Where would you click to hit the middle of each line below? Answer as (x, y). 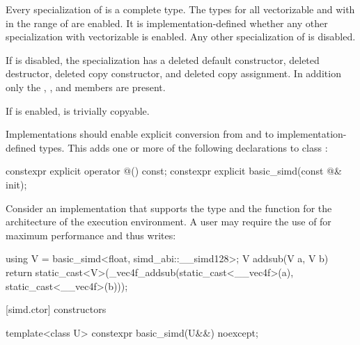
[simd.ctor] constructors (56, 309)
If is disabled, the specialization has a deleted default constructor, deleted (163, 59)
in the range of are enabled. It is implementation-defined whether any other (167, 23)
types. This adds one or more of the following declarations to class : (183, 147)
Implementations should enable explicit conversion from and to (140, 134)
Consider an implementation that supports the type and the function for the (169, 208)
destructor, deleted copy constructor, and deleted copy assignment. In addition (173, 73)
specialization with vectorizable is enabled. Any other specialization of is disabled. (181, 37)
